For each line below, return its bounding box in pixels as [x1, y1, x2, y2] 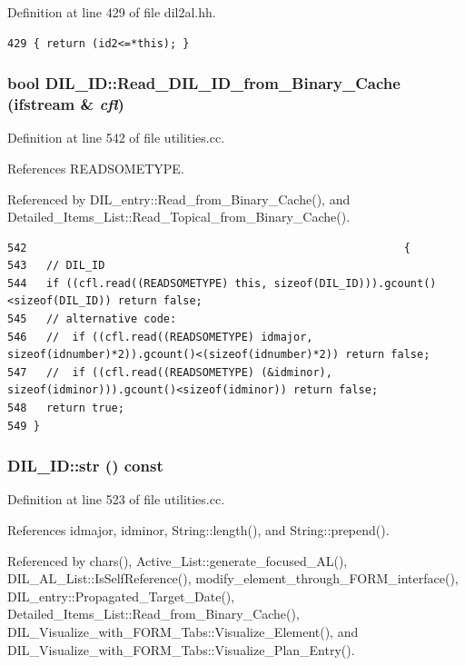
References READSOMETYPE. [7, 158, 184, 177]
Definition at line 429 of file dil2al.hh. [7, 3, 216, 21]
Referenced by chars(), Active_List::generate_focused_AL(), [7, 551, 348, 570]
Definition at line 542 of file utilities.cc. [7, 128, 225, 147]
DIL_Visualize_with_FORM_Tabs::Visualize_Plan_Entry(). [7, 640, 355, 659]
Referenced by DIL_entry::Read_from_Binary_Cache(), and [7, 189, 351, 208]
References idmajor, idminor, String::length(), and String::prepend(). [7, 521, 390, 540]
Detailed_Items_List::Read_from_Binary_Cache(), [7, 604, 300, 623]
